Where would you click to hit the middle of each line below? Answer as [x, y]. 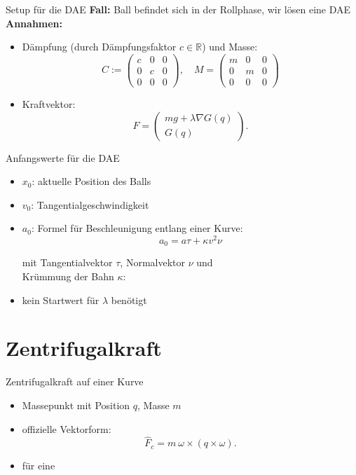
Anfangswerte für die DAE [63, 157]
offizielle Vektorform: [67, 428]
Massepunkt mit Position [76, 405]
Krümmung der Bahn [68, 276]
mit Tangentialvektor [67, 262]
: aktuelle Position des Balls [91, 181]
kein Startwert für [61, 300]
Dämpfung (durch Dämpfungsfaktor [99, 47]
